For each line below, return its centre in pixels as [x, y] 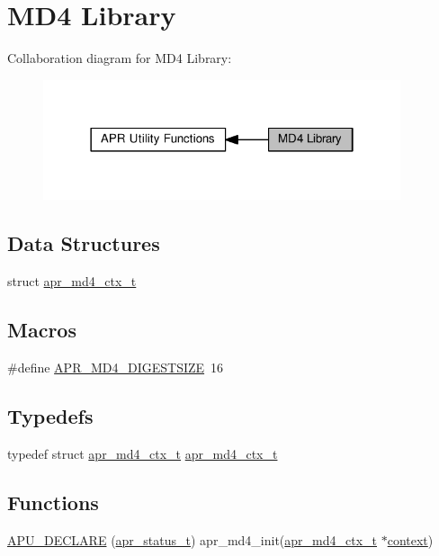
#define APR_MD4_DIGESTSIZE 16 [116, 368]
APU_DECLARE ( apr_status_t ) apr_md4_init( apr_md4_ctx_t [193, 539]
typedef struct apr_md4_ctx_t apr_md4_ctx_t [143, 453]
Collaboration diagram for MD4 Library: [120, 58]
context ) [410, 539]
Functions [53, 502]
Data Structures [84, 243]
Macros [42, 330]
